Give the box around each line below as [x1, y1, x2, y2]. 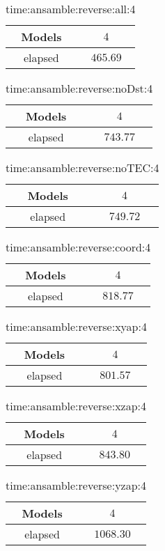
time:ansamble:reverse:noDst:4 [6, 80, 153, 96]
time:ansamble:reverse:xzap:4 [6, 398, 147, 414]
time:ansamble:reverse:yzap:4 [6, 477, 147, 493]
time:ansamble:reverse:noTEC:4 [6, 160, 159, 176]
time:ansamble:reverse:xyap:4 [6, 318, 147, 334]
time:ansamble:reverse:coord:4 [6, 239, 151, 255]
